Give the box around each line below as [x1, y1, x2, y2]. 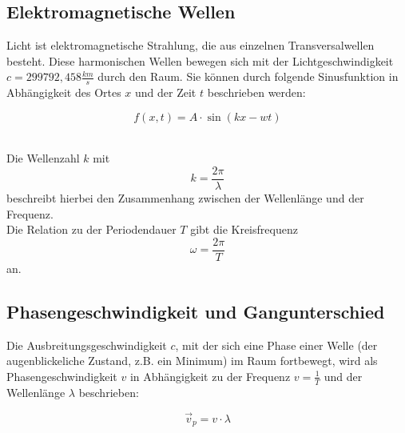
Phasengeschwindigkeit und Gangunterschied [6, 299, 385, 323]
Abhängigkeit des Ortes [6, 84, 121, 101]
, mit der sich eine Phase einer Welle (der [175, 336, 378, 353]
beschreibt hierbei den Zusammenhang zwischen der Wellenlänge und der [6, 190, 364, 206]
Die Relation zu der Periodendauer [6, 221, 177, 238]
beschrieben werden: [207, 84, 306, 101]
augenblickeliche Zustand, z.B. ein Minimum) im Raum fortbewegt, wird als [6, 352, 378, 369]
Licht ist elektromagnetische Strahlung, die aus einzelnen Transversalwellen [6, 37, 375, 54]
